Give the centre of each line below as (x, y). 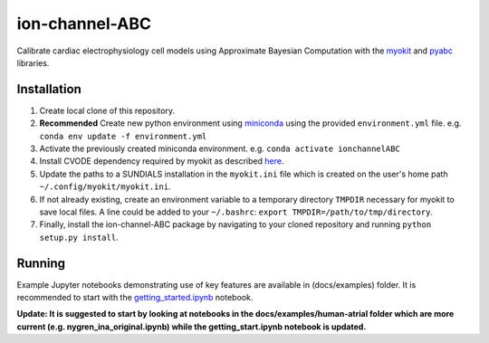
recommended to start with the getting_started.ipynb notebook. (135, 298)
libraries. (33, 62)
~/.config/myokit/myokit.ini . (105, 186)
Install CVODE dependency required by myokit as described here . (162, 161)
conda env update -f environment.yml (123, 136)
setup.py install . (79, 237)
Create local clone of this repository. (107, 110)
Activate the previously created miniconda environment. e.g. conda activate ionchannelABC (220, 148)
